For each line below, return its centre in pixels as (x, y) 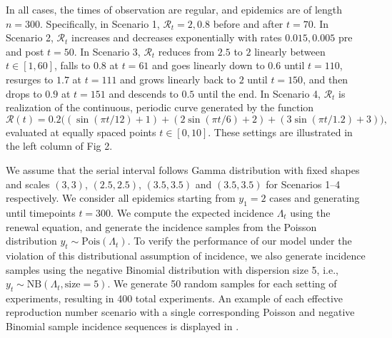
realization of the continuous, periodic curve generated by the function (160, 107)
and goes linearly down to (208, 65)
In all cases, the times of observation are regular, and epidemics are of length (174, 9)
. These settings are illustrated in (280, 132)
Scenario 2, (30, 37)
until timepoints (41, 212)
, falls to (72, 65)
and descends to (144, 93)
